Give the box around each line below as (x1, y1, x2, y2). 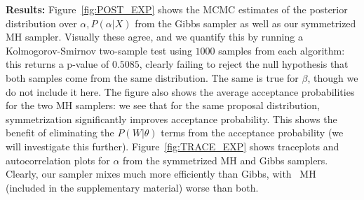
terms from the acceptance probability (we (161, 125, 344, 140)
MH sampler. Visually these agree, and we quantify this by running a (6, 29, 303, 44)
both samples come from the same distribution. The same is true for (6, 70, 299, 85)
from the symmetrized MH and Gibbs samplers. (123, 152, 328, 167)
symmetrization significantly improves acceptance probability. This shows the (6, 111, 337, 126)
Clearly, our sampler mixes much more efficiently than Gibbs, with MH (6, 166, 316, 181)
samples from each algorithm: (218, 43, 345, 57)
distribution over (6, 15, 77, 30)
